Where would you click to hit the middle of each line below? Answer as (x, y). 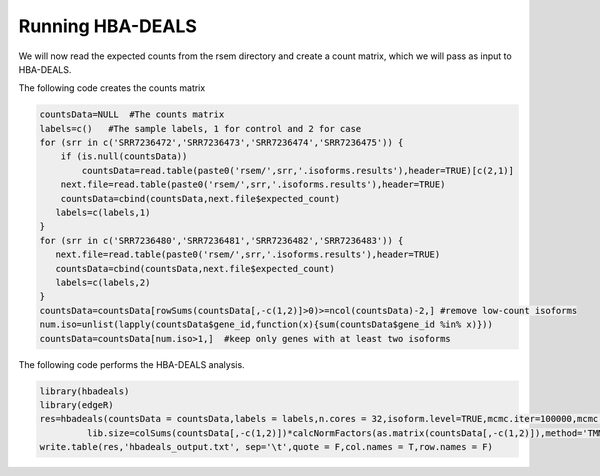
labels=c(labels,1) (103, 213)
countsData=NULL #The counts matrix (132, 114)
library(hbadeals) (84, 391)
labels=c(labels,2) (103, 282)
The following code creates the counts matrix (112, 88)
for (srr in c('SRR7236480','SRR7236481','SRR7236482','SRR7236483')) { (221, 240)
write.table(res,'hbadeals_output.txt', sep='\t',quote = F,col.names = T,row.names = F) (266, 447)
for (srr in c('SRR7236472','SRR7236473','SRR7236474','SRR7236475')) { (221, 143)
